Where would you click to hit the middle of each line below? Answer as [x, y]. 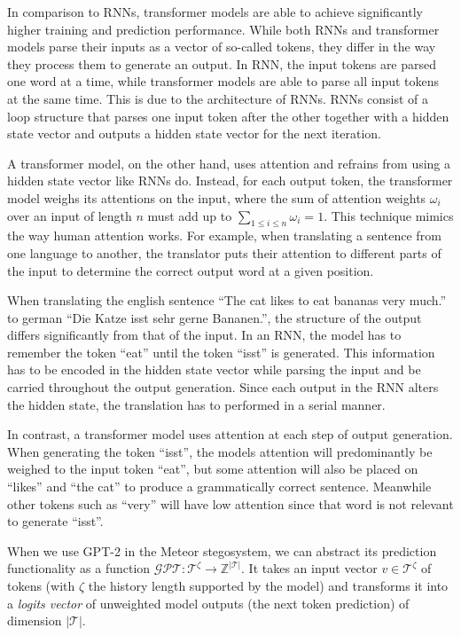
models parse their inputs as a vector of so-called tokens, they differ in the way [222, 47]
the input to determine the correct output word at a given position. [191, 270]
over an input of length [70, 215]
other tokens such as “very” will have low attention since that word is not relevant [230, 503]
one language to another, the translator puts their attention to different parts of [224, 252]
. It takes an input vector [309, 568]
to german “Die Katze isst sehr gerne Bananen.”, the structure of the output [215, 317]
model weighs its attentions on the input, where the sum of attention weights [217, 197]
